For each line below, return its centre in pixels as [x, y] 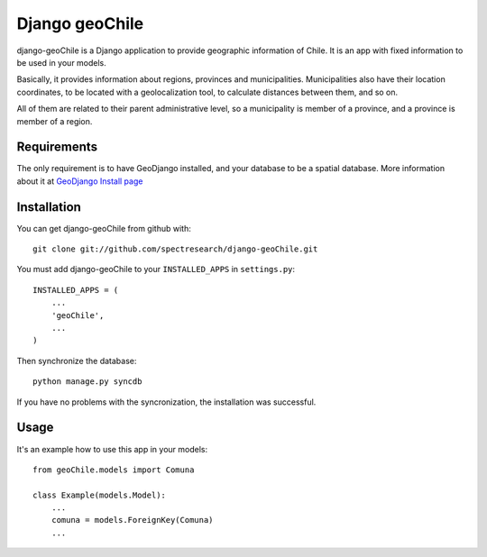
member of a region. [55, 121]
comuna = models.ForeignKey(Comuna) [132, 520]
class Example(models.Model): [100, 495]
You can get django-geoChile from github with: [104, 228]
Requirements [57, 147]
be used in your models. [62, 62]
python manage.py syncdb [87, 382]
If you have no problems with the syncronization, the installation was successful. [166, 402]
